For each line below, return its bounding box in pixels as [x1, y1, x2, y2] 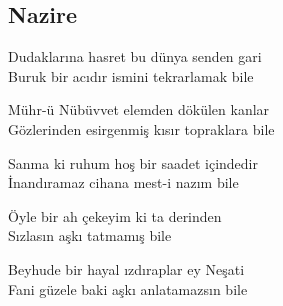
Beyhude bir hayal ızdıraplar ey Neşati [8, 258, 245, 279]
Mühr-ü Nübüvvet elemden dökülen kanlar [8, 99, 270, 120]
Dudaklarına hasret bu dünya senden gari [8, 46, 262, 67]
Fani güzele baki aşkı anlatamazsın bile [8, 278, 248, 299]
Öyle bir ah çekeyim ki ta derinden [8, 205, 222, 226]
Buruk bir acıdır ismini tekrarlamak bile [8, 65, 254, 86]
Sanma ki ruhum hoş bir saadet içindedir [8, 152, 258, 173]
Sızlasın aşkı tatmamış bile [8, 225, 172, 246]
